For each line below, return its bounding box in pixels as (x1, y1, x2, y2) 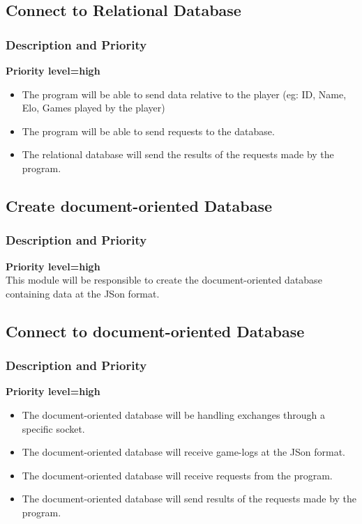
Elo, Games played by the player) (22, 100, 165, 115)
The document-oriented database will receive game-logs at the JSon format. (22, 445, 345, 459)
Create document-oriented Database (6, 194, 272, 216)
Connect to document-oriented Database (6, 320, 305, 341)
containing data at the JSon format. (6, 286, 160, 300)
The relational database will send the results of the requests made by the (22, 147, 334, 162)
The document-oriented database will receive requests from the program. (22, 468, 333, 482)
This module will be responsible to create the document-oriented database (6, 272, 322, 287)
